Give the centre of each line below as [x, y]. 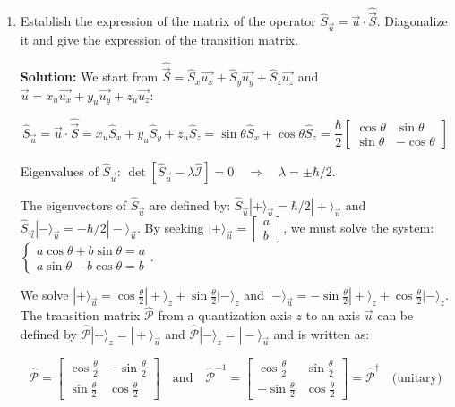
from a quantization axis [225, 315]
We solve [44, 295]
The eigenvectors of [73, 205]
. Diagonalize [412, 21]
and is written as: [322, 334]
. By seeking [171, 228]
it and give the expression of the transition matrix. [159, 40]
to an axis [333, 315]
